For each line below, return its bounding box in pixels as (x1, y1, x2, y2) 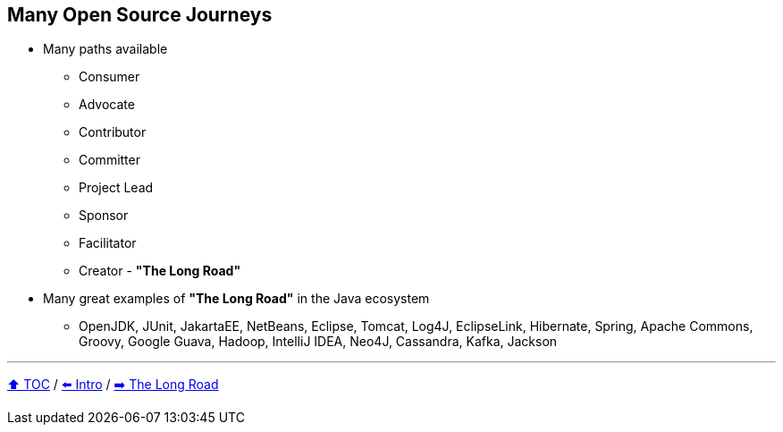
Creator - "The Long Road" (79, 263, 241, 279)
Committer (79, 152, 140, 168)
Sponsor (79, 208, 129, 224)
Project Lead (79, 180, 154, 196)
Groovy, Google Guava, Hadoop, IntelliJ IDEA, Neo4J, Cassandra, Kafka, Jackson (79, 334, 558, 350)
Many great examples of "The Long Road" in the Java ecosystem (43, 291, 430, 307)
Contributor (79, 124, 147, 140)
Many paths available (43, 41, 168, 57)
